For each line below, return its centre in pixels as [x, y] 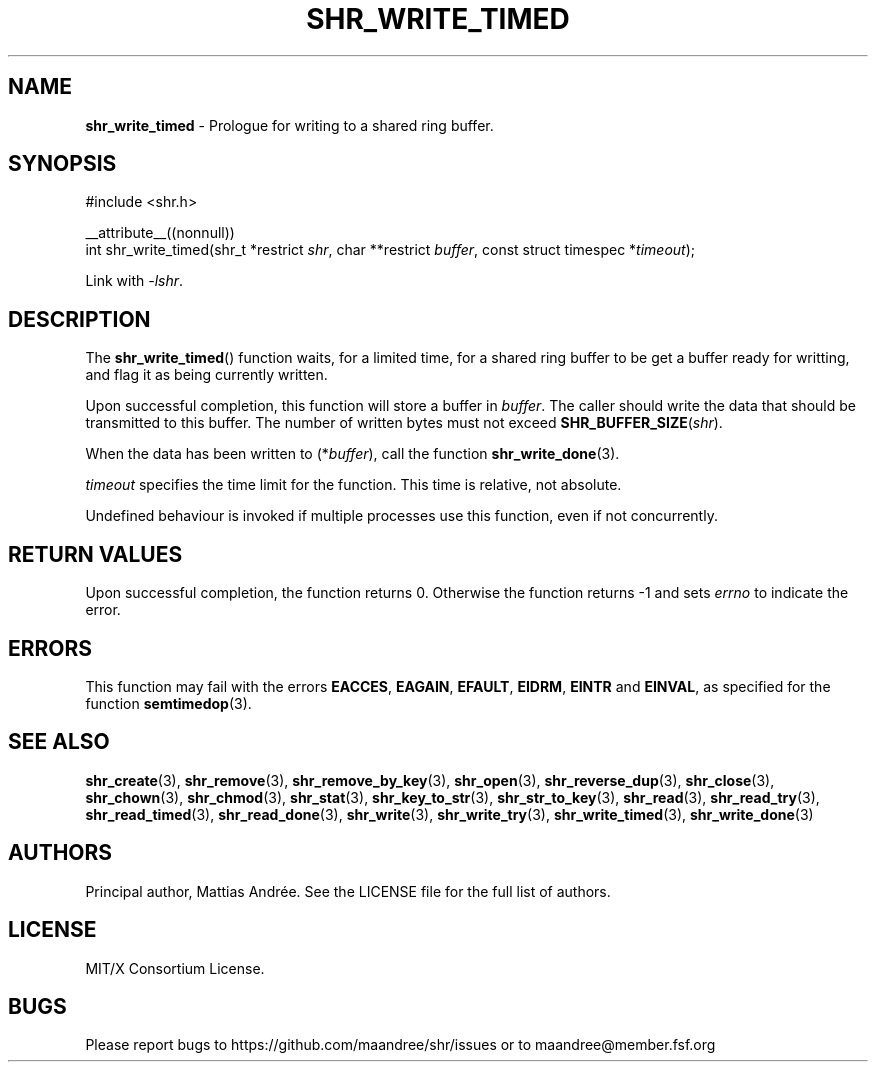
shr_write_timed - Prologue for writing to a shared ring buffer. [289, 125]
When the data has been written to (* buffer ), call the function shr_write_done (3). [352, 454]
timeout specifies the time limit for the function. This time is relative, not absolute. [353, 485]
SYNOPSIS [62, 164]
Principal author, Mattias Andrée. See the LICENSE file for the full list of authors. [348, 891]
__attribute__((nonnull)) [160, 233]
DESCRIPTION [79, 319]
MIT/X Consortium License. [175, 968]
